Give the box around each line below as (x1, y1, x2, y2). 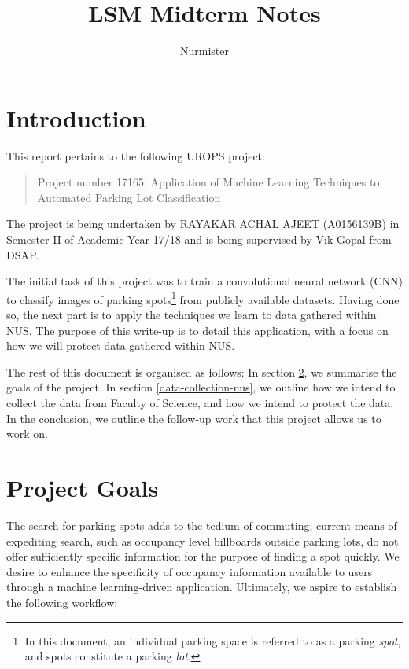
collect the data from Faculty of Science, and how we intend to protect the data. (6, 395, 394, 411)
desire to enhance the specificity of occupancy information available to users (6, 563, 373, 579)
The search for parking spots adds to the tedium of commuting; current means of (6, 516, 397, 533)
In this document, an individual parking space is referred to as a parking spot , (24, 632, 401, 649)
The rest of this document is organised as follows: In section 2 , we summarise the (6, 363, 397, 380)
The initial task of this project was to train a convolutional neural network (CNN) (6, 273, 403, 289)
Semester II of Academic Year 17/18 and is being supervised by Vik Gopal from (6, 231, 392, 248)
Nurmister (180, 42, 229, 59)
